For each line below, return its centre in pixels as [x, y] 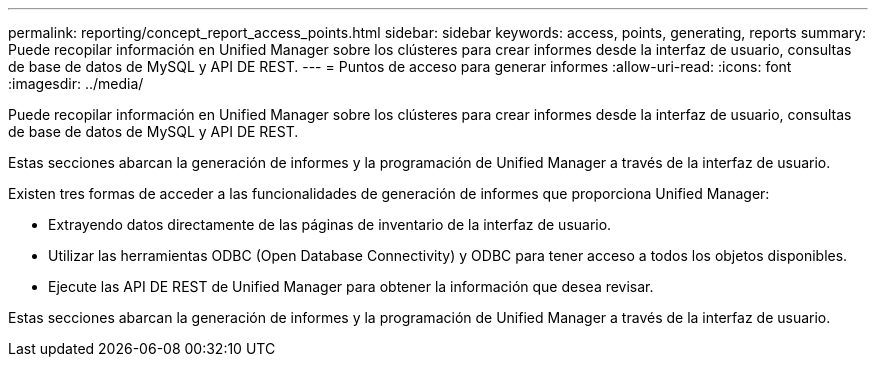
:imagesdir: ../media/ [76, 83]
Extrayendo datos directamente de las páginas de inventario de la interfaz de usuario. [330, 224]
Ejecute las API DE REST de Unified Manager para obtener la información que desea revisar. [351, 286]
